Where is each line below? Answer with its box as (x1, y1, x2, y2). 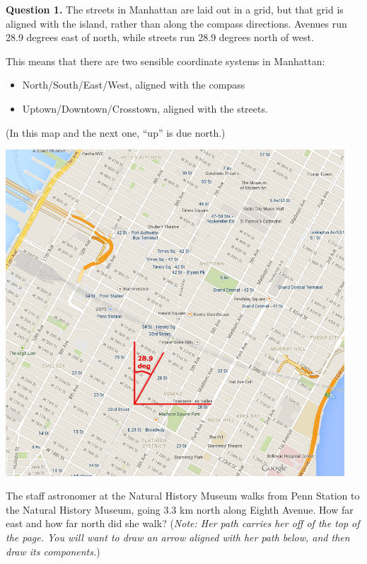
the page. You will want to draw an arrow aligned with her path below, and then (6, 530, 350, 545)
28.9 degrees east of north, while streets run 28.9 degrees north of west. (6, 30, 314, 45)
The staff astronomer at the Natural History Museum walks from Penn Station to (6, 488, 360, 503)
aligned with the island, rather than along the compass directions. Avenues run (6, 16, 347, 30)
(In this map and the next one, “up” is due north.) (6, 125, 226, 140)
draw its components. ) (6, 543, 100, 558)
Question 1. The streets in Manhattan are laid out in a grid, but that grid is (6, 2, 344, 16)
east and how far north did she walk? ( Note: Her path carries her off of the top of (6, 516, 360, 531)
